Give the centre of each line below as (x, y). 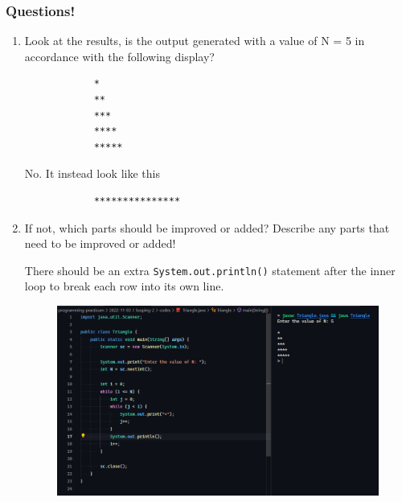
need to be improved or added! (100, 243)
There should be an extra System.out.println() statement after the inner (210, 270)
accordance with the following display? (119, 56)
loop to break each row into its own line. (124, 286)
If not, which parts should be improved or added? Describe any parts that (207, 227)
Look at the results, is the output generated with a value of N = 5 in (195, 41)
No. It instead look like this (92, 173)
